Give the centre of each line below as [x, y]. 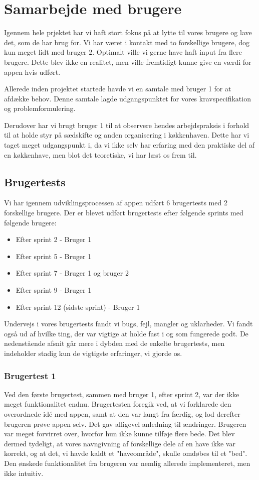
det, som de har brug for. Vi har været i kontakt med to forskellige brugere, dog [127, 42]
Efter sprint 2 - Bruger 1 [54, 239]
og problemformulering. [40, 108]
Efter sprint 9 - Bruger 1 [54, 290]
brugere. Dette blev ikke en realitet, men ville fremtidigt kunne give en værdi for [128, 62]
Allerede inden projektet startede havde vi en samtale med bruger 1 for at [118, 89]
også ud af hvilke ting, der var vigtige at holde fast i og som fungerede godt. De [126, 333]
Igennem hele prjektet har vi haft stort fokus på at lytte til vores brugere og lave [128, 32]
